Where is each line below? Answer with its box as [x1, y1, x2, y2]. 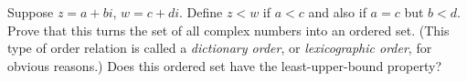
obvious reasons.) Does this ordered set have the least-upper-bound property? [7, 56, 442, 75]
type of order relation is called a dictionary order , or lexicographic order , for [7, 38, 432, 57]
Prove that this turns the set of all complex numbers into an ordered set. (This [7, 20, 450, 39]
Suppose [7, 3, 54, 21]
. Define [179, 3, 223, 21]
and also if [308, 3, 366, 21]
